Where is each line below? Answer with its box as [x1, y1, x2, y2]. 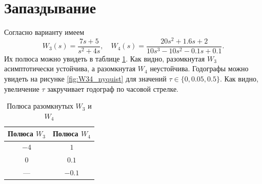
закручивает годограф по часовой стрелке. [47, 83, 179, 94]
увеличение [4, 83, 39, 94]
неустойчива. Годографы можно [150, 63, 249, 74]
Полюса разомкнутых [7, 100, 73, 111]
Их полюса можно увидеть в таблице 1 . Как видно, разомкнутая [4, 53, 205, 64]
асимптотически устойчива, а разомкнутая [4, 63, 136, 74]
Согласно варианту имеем [4, 27, 85, 37]
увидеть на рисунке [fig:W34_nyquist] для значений [4, 73, 167, 84]
